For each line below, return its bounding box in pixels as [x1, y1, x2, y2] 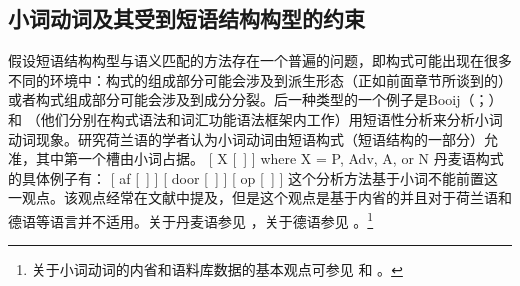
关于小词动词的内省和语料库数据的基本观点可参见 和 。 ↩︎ [31, 259, 403, 280]
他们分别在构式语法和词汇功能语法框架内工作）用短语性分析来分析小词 [40, 108, 503, 129]
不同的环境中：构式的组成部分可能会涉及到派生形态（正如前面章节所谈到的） [8, 69, 512, 90]
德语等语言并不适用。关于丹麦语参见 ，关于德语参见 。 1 [8, 207, 374, 231]
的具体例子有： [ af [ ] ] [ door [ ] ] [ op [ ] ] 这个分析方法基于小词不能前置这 [8, 167, 499, 188]
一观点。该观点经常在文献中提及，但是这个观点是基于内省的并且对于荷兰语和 [8, 187, 512, 208]
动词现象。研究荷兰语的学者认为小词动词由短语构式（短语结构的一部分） [8, 128, 484, 149]
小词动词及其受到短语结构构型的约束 [8, 3, 365, 34]
